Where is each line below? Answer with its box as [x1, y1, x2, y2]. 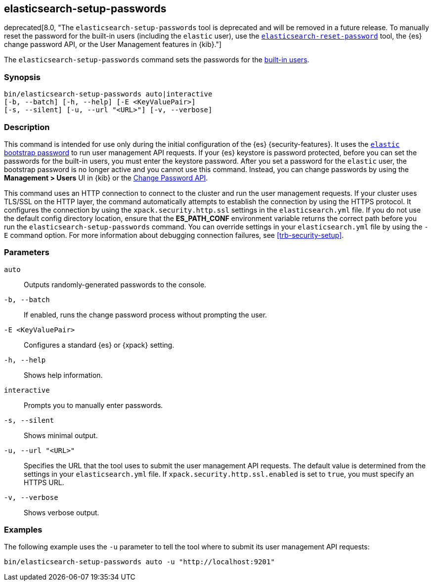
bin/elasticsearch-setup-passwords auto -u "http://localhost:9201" [4, 558, 275, 566]
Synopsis [4, 72, 41, 82]
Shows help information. [24, 370, 103, 379]
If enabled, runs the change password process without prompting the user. [24, 310, 267, 319]
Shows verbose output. [24, 508, 99, 517]
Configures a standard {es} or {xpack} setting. [24, 340, 174, 349]
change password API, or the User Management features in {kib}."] [4, 40, 222, 49]
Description [4, 122, 50, 132]
